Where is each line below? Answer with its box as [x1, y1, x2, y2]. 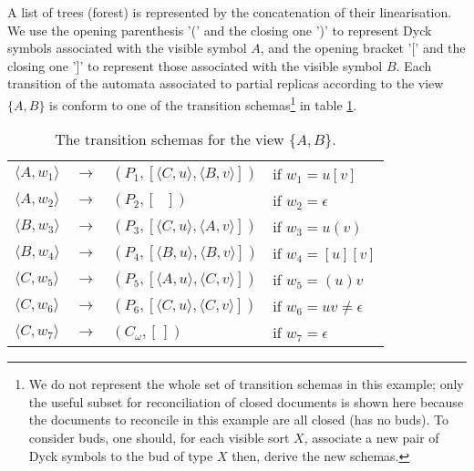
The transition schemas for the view [55, 128, 284, 150]
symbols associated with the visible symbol [7, 38, 247, 57]
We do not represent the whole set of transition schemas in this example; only [28, 374, 464, 394]
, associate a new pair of [304, 428, 439, 446]
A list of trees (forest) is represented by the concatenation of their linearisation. [7, 3, 452, 21]
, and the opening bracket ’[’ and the [260, 38, 466, 57]
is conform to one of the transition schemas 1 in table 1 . [49, 92, 357, 114]
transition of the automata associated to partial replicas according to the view [7, 74, 444, 93]
